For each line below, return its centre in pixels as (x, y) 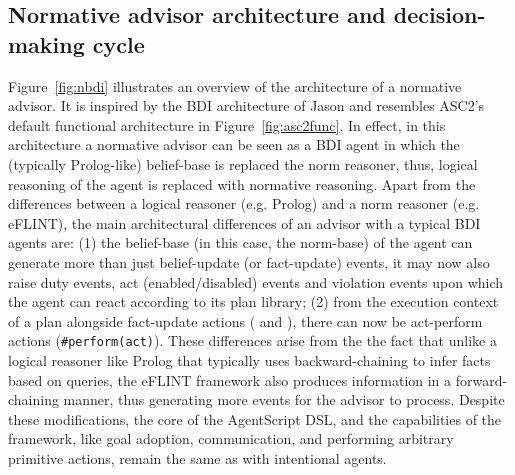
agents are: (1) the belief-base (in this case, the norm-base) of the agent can (240, 242)
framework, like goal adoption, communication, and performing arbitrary (231, 438)
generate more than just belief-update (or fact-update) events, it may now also (249, 261)
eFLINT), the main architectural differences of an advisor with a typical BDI (244, 222)
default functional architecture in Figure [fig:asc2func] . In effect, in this (227, 124)
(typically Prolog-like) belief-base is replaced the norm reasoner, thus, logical (243, 163)
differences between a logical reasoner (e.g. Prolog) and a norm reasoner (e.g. (244, 203)
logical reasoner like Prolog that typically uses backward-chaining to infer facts (249, 359)
